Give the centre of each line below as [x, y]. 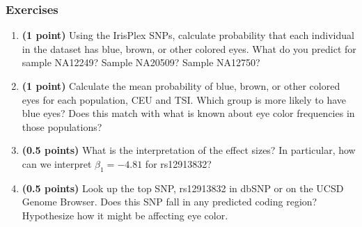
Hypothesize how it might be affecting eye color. [125, 215]
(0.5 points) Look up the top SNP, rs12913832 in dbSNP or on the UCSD [183, 188]
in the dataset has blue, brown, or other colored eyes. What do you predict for [189, 48]
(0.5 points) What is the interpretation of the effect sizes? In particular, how [189, 150]
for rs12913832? [178, 163]
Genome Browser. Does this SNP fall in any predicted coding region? [170, 202]
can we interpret [57, 163]
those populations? [62, 126]
